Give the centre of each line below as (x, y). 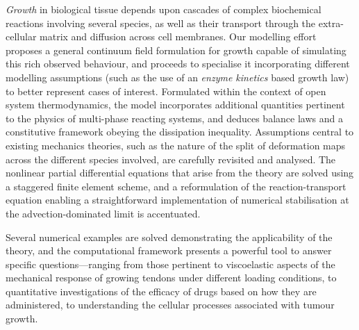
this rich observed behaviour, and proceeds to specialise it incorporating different (178, 64)
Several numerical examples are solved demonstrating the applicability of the (169, 237)
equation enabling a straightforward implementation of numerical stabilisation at (177, 200)
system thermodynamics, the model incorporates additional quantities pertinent (175, 105)
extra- (331, 23)
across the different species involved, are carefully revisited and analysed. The (171, 159)
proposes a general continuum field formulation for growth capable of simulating (176, 50)
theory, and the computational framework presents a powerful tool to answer (169, 250)
